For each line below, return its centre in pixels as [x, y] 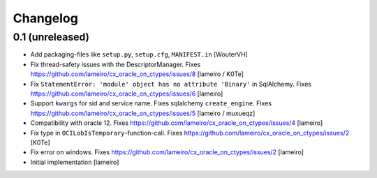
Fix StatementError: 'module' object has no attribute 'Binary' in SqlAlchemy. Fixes [171, 84]
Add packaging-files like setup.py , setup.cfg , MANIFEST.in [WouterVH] [139, 54]
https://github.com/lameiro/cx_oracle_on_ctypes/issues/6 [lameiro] [127, 94]
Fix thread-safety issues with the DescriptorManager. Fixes [116, 64]
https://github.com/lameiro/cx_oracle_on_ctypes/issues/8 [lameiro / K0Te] [137, 74]
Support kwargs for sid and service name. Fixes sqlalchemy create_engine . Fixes [151, 103]
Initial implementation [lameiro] [75, 162]
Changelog [45, 18]
